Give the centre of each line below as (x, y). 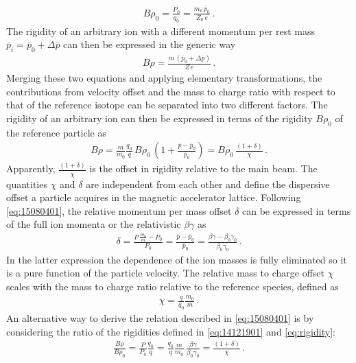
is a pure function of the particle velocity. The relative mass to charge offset (165, 273)
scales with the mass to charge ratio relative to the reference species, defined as (173, 286)
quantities (27, 184)
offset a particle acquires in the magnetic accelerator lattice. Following (154, 197)
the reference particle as (57, 132)
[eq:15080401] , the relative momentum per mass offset (119, 210)
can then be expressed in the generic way (150, 44)
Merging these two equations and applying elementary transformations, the (164, 78)
